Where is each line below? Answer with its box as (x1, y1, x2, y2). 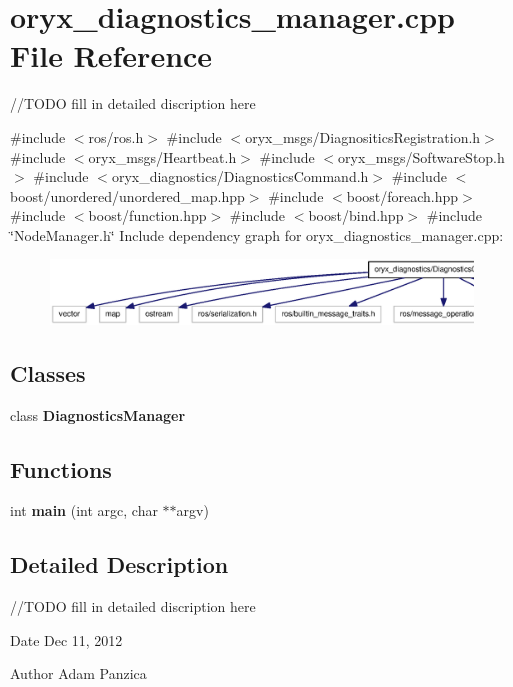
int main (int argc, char (10, 500, 158, 521)
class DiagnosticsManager (10, 404, 186, 425)
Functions (10, 453, 112, 484)
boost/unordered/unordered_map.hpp (10, 185, 245, 206)
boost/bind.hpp (308, 205, 404, 226)
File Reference (10, 35, 213, 76)
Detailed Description (10, 549, 229, 580)
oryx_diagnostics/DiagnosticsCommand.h (111, 166, 369, 187)
